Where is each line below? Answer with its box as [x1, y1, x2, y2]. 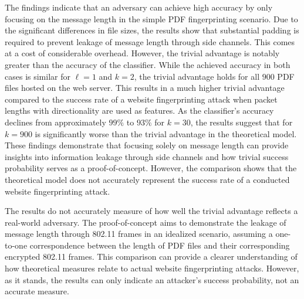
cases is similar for [5, 70, 70, 82]
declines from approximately [5, 115, 106, 128]
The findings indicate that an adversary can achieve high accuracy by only [5, 1, 273, 13]
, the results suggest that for [190, 115, 293, 128]
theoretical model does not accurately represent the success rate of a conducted [5, 173, 290, 185]
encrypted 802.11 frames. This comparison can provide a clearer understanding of [5, 250, 298, 263]
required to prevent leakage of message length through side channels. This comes [5, 35, 295, 47]
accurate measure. [5, 285, 69, 297]
